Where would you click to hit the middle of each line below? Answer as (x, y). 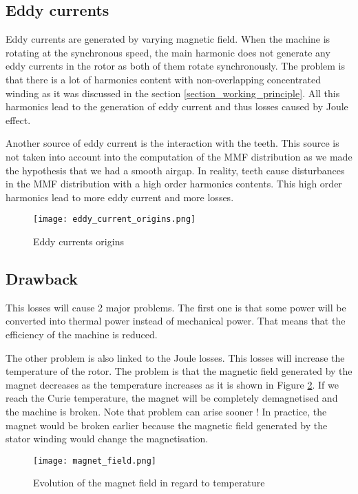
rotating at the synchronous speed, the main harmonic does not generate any (168, 52)
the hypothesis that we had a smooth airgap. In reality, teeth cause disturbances (175, 170)
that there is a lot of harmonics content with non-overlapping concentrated (164, 79)
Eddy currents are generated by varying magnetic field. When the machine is (168, 39)
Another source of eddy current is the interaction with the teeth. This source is (172, 143)
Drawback (42, 278)
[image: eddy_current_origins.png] (115, 219)
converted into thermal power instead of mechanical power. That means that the (176, 321)
